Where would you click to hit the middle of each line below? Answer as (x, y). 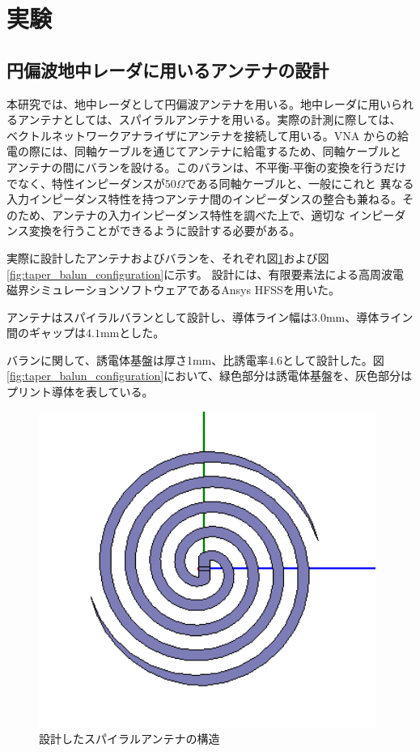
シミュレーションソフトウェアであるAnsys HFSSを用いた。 (184, 290)
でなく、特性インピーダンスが (86, 183)
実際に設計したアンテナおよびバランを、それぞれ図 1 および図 (168, 257)
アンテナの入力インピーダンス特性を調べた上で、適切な (198, 214)
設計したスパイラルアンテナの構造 (129, 739)
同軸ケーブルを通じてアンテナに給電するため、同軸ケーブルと (238, 151)
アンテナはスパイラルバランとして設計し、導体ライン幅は (159, 316)
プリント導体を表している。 (80, 392)
